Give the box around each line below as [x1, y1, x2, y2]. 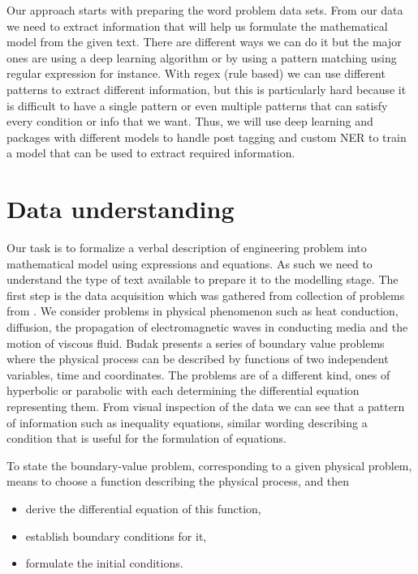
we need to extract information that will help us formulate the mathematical [6, 17, 388, 34]
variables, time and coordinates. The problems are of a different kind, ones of [6, 366, 390, 383]
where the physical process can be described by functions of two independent [6, 350, 389, 367]
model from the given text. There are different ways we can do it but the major [6, 33, 402, 50]
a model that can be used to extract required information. [6, 144, 295, 161]
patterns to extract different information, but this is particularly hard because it [6, 80, 407, 97]
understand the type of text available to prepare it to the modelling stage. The [6, 271, 399, 288]
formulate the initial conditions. [25, 555, 183, 572]
